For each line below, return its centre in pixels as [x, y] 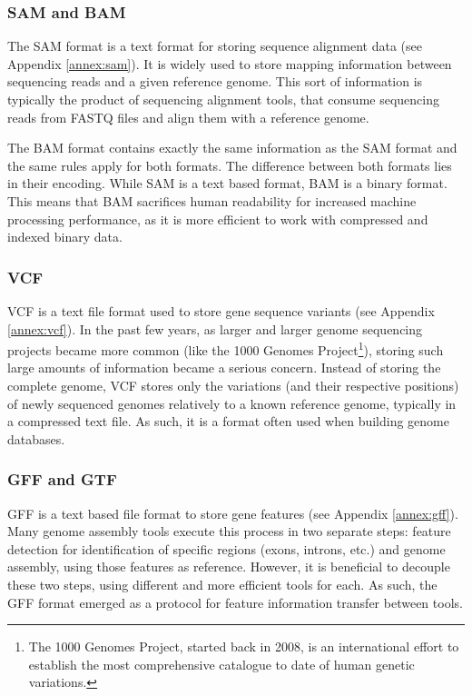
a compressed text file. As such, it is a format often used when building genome [229, 421]
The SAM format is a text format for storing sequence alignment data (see [215, 46]
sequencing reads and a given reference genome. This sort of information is [215, 81]
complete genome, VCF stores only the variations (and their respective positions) [233, 385]
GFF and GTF [62, 479]
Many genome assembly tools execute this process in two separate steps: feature [229, 531]
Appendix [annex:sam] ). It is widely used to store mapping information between [230, 63]
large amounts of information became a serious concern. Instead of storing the [224, 368]
